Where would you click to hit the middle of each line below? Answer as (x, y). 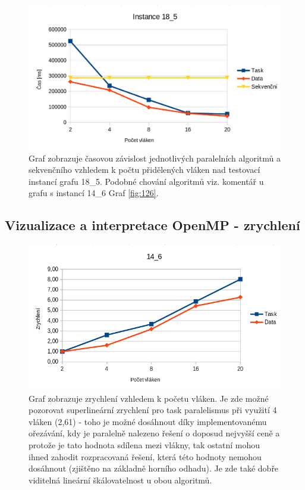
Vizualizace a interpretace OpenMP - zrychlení (152, 225)
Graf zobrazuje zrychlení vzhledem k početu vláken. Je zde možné (149, 398)
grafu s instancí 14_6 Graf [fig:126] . (94, 193)
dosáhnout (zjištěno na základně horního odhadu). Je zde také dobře (154, 468)
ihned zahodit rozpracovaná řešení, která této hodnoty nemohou (145, 456)
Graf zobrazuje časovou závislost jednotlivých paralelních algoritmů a (155, 158)
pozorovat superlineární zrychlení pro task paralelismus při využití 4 (153, 410)
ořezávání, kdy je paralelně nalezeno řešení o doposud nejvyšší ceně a (154, 433)
